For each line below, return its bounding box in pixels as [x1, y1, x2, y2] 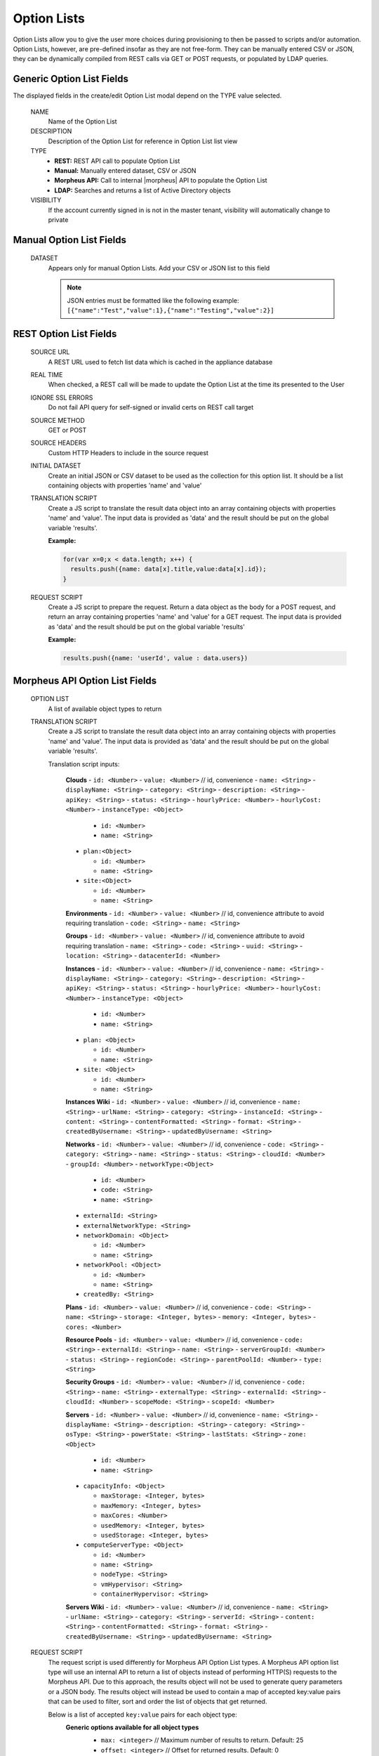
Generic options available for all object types [65, 1723, 199, 1731]
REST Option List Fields [13, 327, 117, 340]
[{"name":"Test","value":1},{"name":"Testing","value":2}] [67, 306, 275, 314]
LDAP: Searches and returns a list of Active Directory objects [54, 186, 231, 195]
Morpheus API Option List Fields [13, 674, 157, 686]
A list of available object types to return [48, 705, 162, 713]
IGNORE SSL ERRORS [30, 393, 93, 402]
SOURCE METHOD [30, 416, 86, 424]
